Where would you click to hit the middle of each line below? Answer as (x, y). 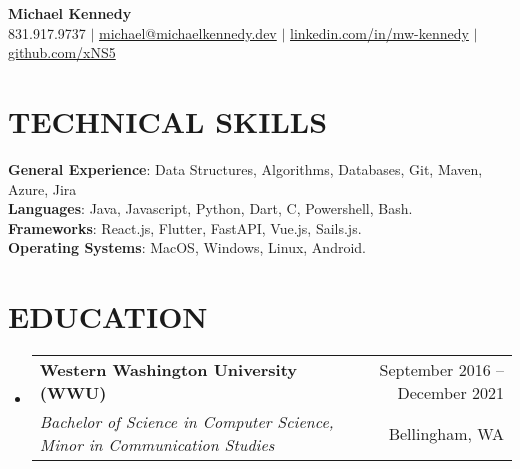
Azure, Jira (42, 188)
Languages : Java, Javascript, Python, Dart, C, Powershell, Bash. (210, 208)
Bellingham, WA (446, 433)
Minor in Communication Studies (157, 444)
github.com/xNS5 (62, 52)
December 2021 (450, 392)
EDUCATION (108, 316)
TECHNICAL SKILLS (168, 120)
